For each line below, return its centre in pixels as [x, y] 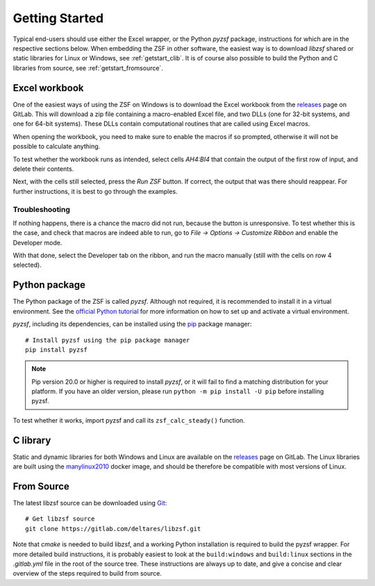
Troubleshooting [42, 209]
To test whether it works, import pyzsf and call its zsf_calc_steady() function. [129, 420]
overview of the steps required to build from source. [87, 573]
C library [32, 440]
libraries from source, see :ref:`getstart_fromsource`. [88, 68]
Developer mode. [37, 243]
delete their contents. [43, 169]
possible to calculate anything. [57, 147]
